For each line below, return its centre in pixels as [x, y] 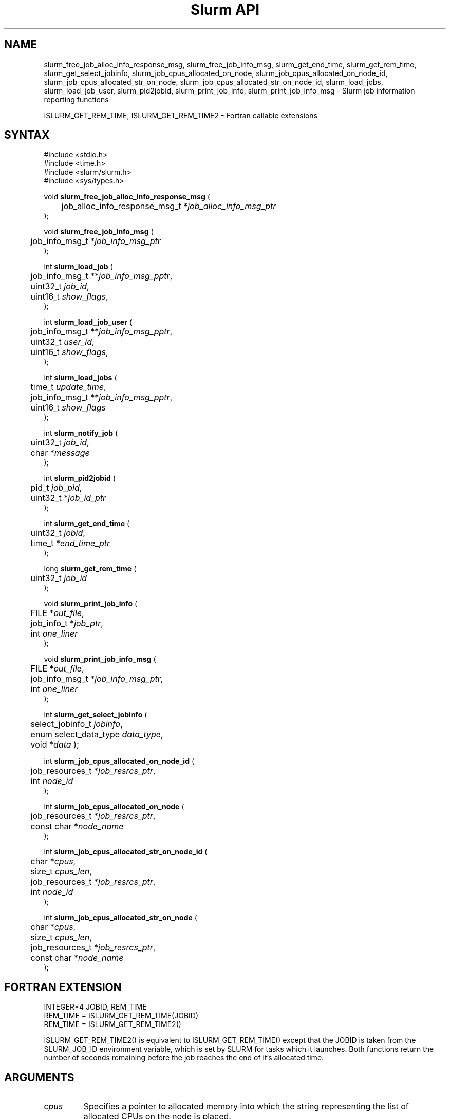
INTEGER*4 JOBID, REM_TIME [95, 1007]
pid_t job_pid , [56, 488]
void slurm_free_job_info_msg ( [99, 232]
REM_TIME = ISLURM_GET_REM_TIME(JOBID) [121, 1016]
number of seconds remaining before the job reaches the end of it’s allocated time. [184, 1058]
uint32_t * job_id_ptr [68, 498]
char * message [60, 453]
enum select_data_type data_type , [97, 734]
